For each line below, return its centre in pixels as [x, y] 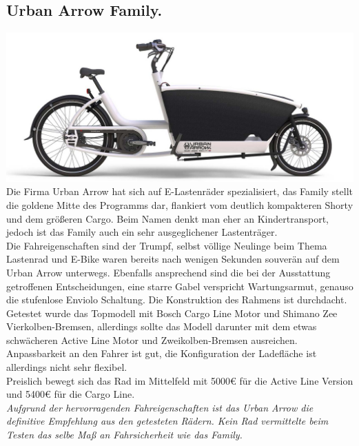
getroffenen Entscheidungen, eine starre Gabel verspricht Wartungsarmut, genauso [180, 286]
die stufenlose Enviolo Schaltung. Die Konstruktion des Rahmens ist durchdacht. [177, 300]
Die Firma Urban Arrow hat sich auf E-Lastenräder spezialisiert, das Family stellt [179, 191]
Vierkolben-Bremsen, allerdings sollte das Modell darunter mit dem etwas [162, 326]
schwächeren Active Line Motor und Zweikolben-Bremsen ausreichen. [152, 339]
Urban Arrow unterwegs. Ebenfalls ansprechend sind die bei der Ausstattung [168, 272]
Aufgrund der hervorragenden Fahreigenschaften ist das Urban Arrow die [160, 407]
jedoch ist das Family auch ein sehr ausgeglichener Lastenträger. [142, 232]
